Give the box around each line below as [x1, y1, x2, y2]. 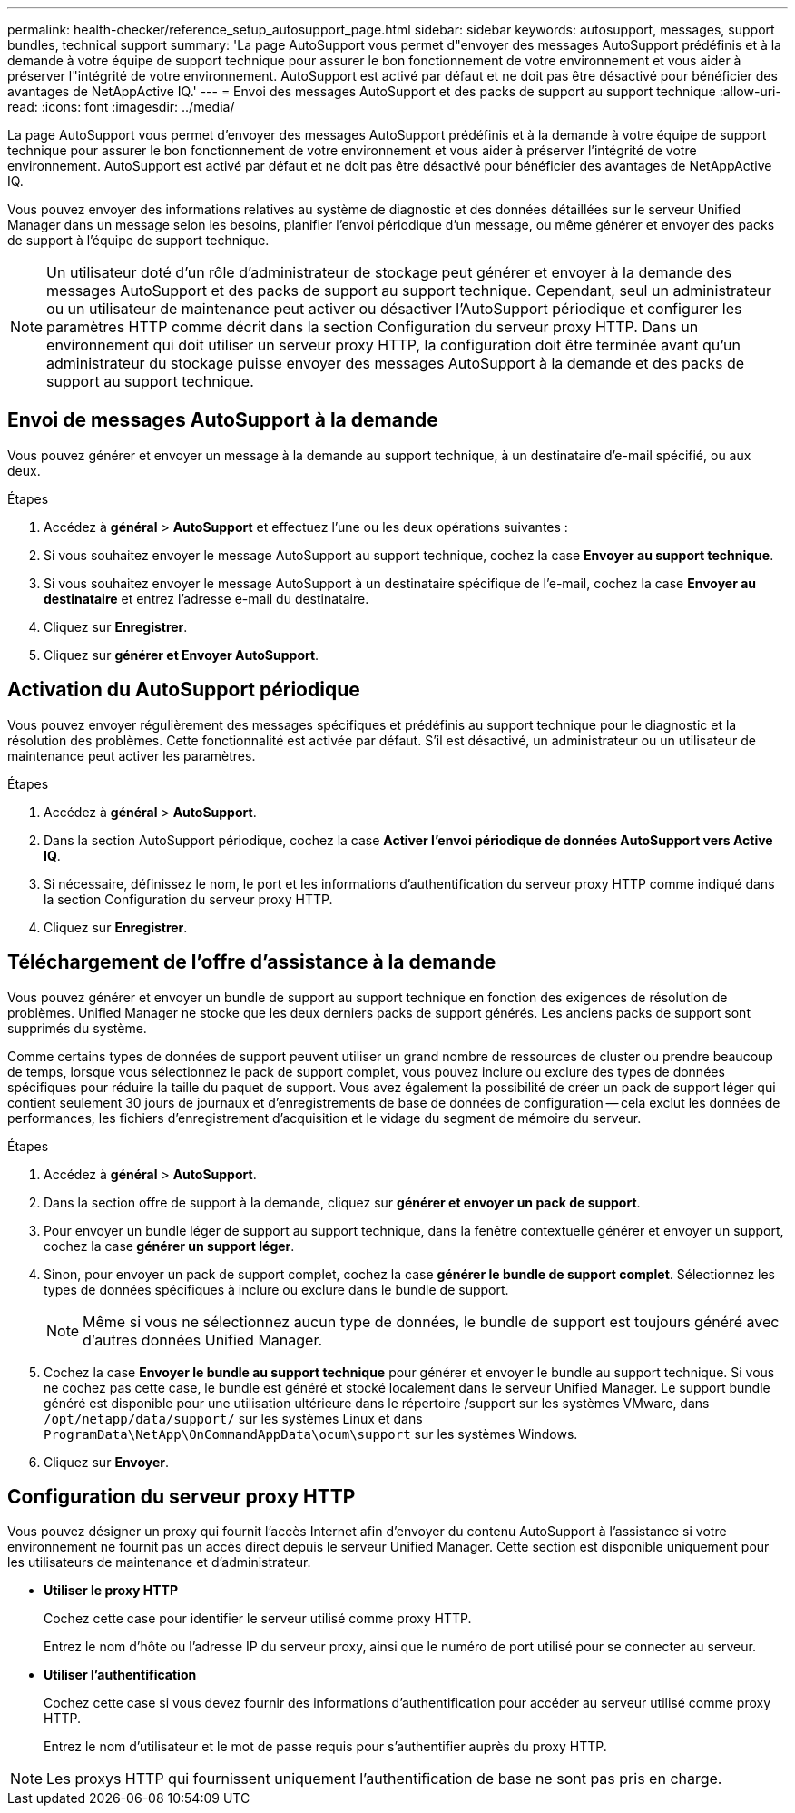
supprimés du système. [7, 1020, 147, 1036]
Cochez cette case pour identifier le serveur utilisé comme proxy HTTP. [44, 1611, 472, 1627]
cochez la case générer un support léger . [44, 1237, 295, 1254]
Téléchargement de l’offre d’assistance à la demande [7, 951, 496, 974]
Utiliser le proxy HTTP [44, 1582, 178, 1599]
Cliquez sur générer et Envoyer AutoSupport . [44, 646, 319, 663]
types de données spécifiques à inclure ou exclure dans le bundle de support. [44, 1281, 509, 1297]
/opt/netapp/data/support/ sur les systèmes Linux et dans [44, 1410, 423, 1426]
